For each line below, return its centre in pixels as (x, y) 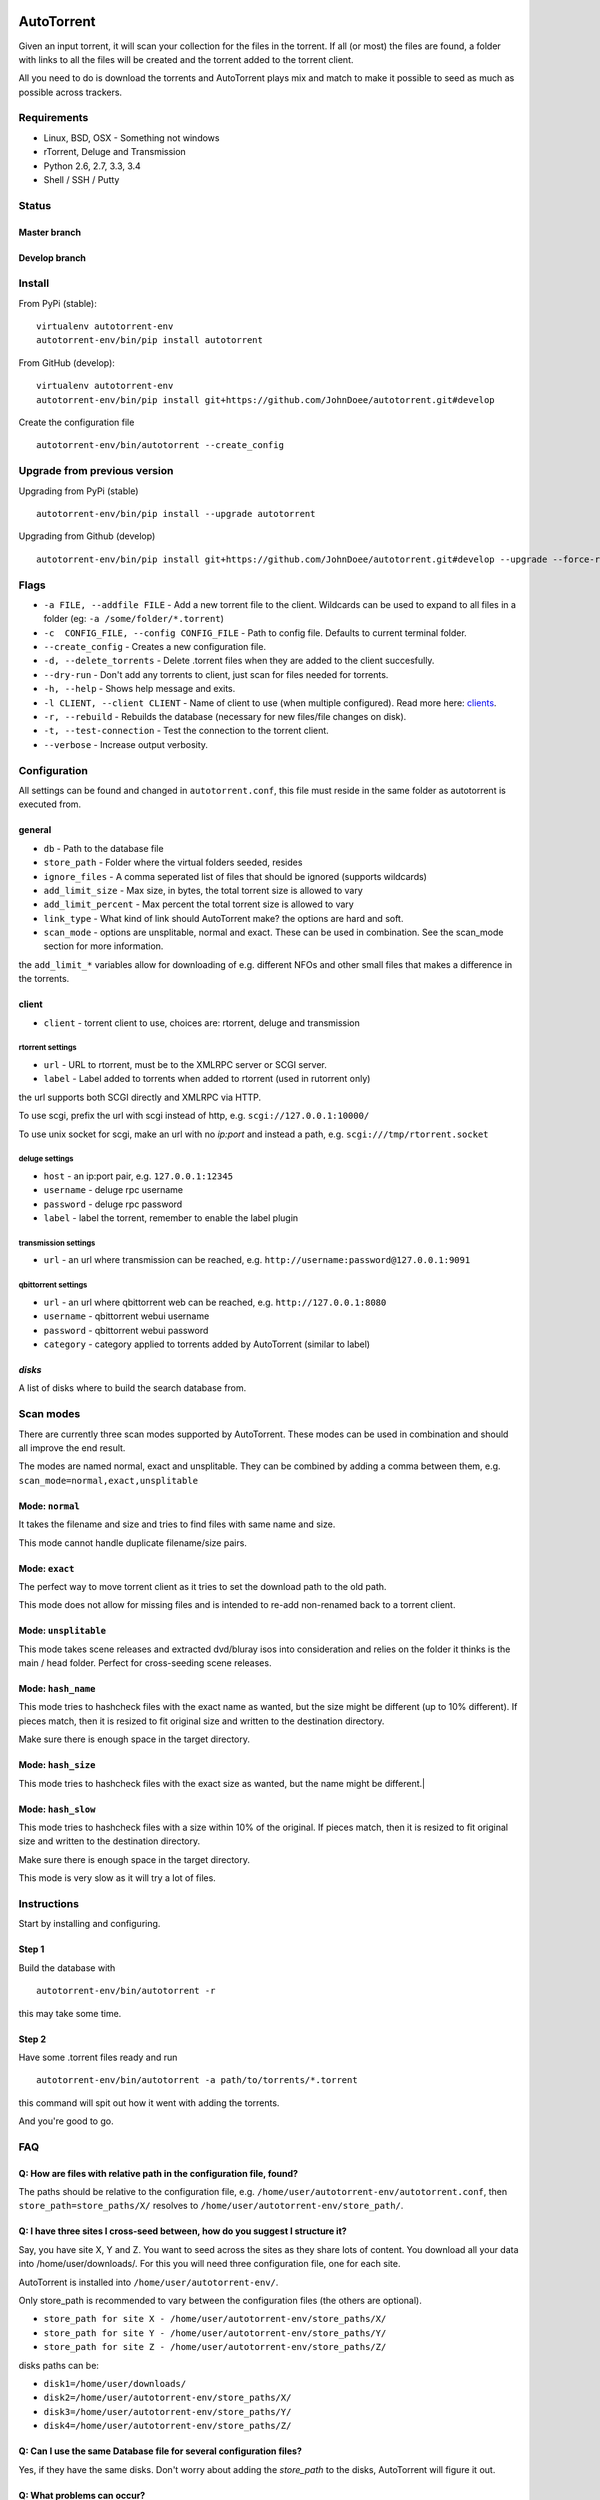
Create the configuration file (76, 422)
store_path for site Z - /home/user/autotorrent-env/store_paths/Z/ (215, 2347)
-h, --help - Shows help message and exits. (139, 689)
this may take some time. (70, 2013)
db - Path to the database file (103, 848)
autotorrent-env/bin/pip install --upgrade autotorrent (176, 513)
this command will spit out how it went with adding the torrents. (149, 2102)
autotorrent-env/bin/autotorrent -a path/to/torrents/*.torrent (197, 2080)
